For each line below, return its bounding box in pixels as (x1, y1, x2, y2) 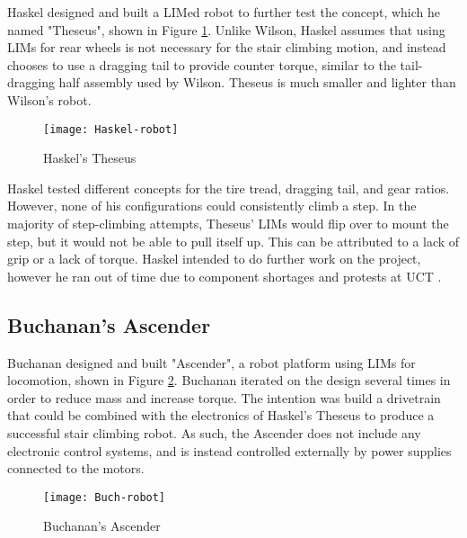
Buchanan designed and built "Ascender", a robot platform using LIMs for (7, 353, 416, 372)
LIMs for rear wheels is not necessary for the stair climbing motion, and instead (7, 38, 446, 57)
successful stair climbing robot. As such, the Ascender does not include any (7, 423, 421, 442)
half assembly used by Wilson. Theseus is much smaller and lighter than (58, 73, 456, 92)
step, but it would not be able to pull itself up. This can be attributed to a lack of (7, 231, 460, 250)
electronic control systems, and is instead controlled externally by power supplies (7, 441, 452, 460)
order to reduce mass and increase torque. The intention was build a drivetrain (7, 388, 441, 407)
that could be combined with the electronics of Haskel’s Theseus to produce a (7, 406, 435, 425)
